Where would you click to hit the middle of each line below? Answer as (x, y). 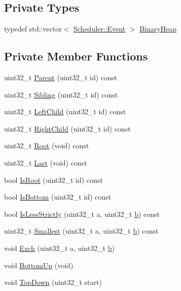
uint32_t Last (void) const (46, 162)
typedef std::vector (33, 29)
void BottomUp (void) (39, 265)
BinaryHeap (158, 29)
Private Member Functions (76, 56)
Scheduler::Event (100, 29)
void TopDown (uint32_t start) (53, 282)
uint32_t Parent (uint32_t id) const (61, 77)
